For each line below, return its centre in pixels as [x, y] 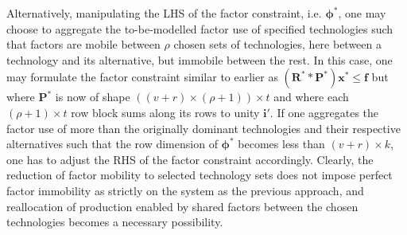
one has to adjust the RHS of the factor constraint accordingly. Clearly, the [190, 159]
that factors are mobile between [83, 44]
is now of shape [93, 97]
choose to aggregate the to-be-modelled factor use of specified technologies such [200, 28]
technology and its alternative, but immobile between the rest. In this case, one [200, 59]
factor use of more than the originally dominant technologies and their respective [203, 128]
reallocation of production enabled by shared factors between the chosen [182, 206]
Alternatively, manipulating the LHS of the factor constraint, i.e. [164, 13]
